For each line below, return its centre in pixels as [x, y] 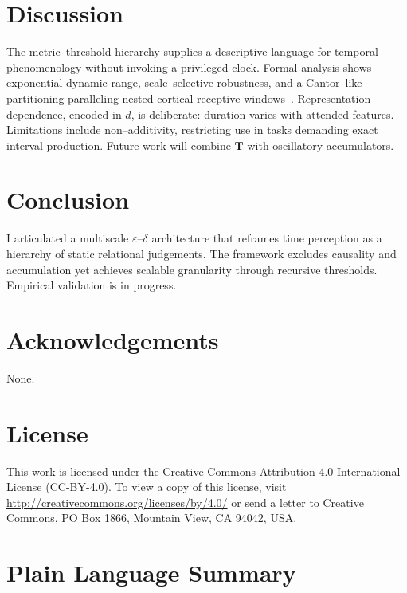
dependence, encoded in [64, 114]
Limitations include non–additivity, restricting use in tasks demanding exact [192, 130]
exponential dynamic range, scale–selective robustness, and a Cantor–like [184, 82]
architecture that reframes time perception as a [267, 238]
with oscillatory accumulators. [321, 145]
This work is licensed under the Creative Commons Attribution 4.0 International [203, 471]
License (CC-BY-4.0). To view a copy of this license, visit [147, 487]
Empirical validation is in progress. [92, 285]
